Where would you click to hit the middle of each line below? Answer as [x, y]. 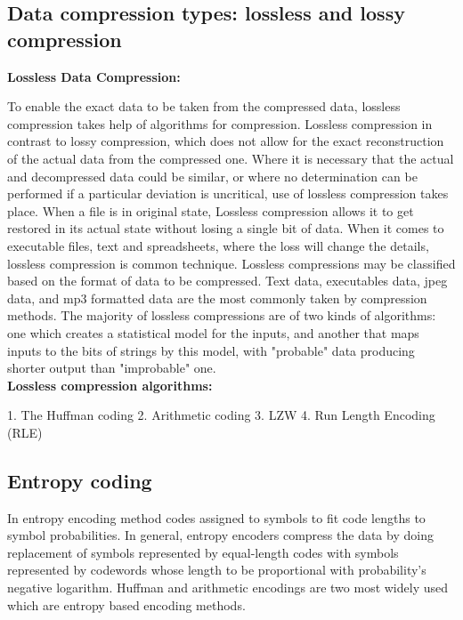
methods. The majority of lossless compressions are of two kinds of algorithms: [222, 315]
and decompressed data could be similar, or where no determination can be [212, 176]
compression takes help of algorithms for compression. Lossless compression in [220, 123]
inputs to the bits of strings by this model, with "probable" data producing [211, 350]
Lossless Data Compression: [94, 76]
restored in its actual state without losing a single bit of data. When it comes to [226, 228]
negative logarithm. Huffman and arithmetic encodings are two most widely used [227, 588]
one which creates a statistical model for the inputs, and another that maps [213, 332]
